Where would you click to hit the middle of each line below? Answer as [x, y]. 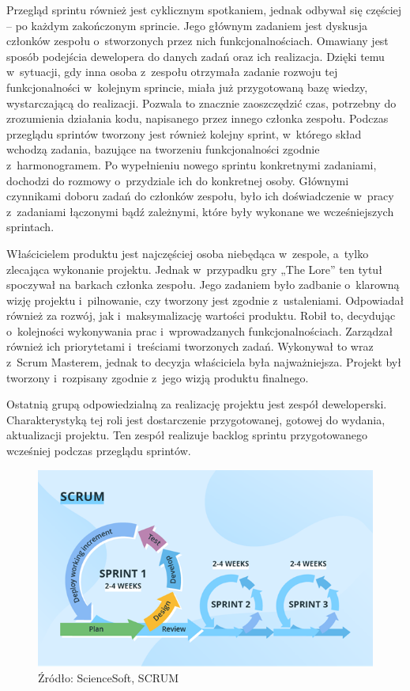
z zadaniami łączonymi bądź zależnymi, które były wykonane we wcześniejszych [200, 211]
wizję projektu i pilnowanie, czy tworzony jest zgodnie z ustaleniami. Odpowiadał [205, 300]
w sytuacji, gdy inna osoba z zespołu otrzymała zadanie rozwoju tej [172, 72]
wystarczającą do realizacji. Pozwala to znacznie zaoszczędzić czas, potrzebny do [201, 103]
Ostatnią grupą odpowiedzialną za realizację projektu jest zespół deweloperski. [197, 404]
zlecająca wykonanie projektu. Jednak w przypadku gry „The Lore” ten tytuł [194, 269]
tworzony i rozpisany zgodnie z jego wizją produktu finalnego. [158, 377]
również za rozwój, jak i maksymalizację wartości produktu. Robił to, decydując [201, 315]
